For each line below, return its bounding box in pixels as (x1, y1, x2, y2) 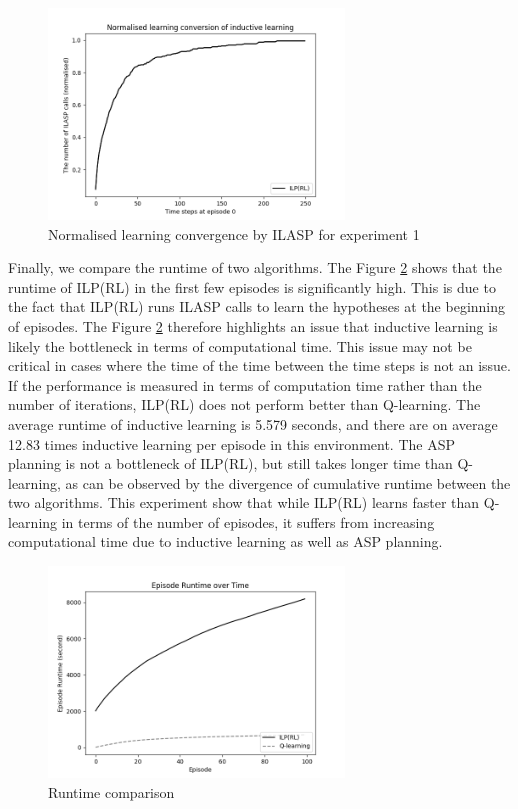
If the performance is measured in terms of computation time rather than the (8, 374, 482, 395)
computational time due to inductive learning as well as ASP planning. (8, 531, 443, 552)
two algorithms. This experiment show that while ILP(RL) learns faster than (8, 492, 480, 513)
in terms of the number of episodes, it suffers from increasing (61, 511, 435, 532)
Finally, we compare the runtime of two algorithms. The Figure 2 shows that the (8, 257, 502, 278)
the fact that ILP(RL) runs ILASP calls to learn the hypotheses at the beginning (8, 296, 506, 317)
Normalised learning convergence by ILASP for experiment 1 (48, 223, 420, 244)
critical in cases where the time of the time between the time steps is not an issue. (8, 355, 511, 376)
